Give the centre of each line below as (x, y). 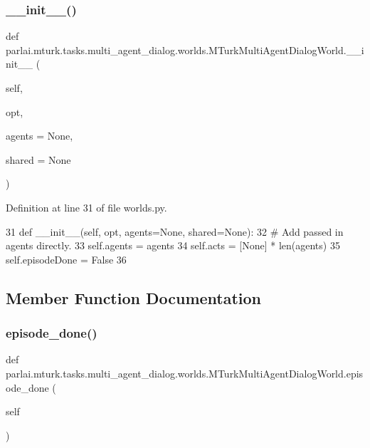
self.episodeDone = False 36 (66, 259)
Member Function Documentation (134, 297)
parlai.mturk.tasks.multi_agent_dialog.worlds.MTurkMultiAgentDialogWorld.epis (185, 373)
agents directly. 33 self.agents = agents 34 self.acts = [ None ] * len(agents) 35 (173, 245)
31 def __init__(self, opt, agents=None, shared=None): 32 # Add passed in (175, 231)
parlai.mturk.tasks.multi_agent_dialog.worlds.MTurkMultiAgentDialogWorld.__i (185, 50)
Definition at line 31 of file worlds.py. (86, 207)
